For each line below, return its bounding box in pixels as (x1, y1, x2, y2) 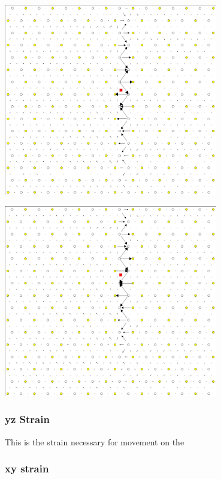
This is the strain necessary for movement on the (5, 435, 184, 448)
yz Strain (5, 412, 50, 427)
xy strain (5, 461, 49, 476)
